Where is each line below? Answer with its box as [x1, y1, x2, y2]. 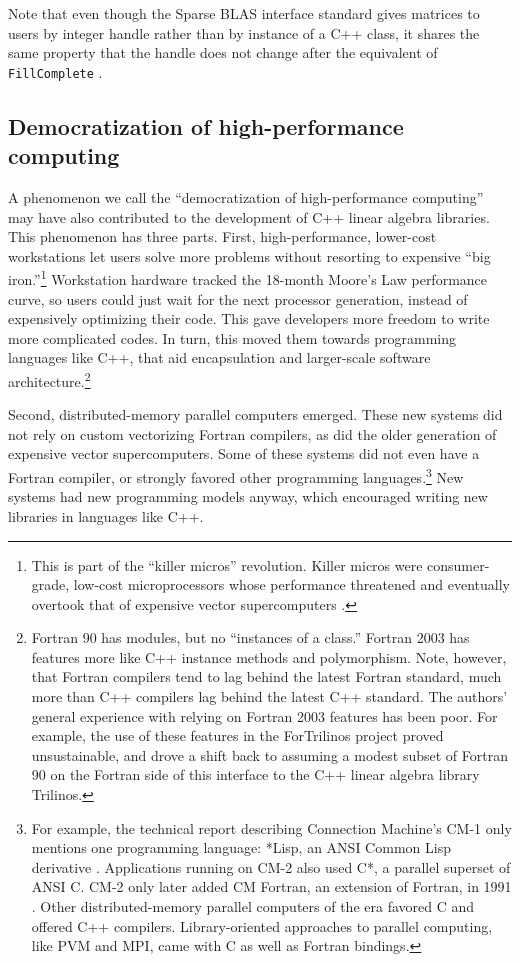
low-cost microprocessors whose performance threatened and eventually [73, 574, 510, 595]
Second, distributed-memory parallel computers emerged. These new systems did [8, 404, 503, 425]
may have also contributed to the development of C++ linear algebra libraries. [8, 206, 490, 227]
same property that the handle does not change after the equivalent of [8, 42, 438, 63]
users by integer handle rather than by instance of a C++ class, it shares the [8, 22, 480, 43]
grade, [31, 574, 70, 595]
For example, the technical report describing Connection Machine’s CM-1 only [31, 817, 512, 838]
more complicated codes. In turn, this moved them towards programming [8, 327, 457, 348]
